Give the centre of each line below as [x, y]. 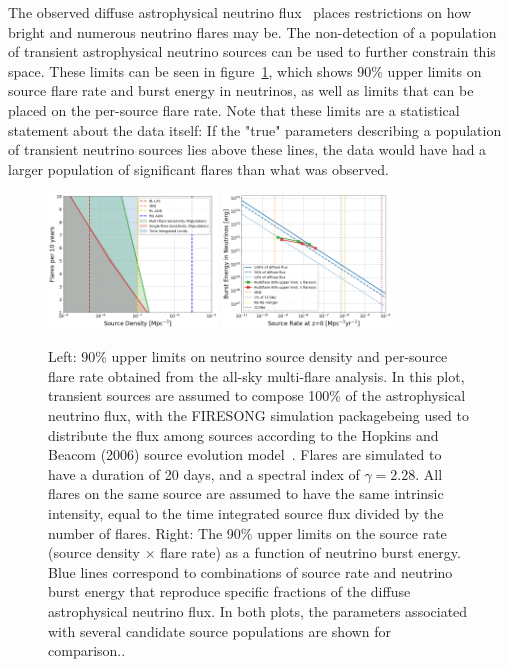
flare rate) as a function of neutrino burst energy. [310, 552]
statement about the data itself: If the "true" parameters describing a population [255, 129]
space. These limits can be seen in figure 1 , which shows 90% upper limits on [245, 70]
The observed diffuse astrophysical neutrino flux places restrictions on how [240, 12]
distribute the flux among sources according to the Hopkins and [243, 434]
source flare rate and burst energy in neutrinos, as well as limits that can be [241, 90]
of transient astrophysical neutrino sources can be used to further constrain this [252, 51]
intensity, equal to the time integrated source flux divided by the [246, 512]
